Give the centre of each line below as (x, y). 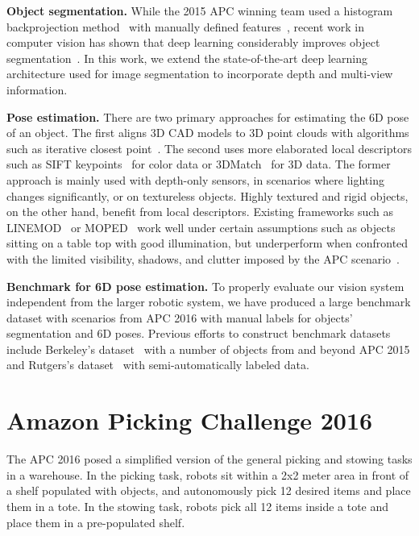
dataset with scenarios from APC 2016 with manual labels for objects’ (180, 317)
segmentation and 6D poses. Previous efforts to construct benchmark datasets (199, 333)
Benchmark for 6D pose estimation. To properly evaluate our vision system (205, 286)
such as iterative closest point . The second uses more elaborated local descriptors (209, 148)
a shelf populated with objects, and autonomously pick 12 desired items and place (209, 490)
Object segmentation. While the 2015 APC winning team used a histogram (200, 10)
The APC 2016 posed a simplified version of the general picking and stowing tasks (209, 459)
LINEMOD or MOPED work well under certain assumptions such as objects (201, 227)
